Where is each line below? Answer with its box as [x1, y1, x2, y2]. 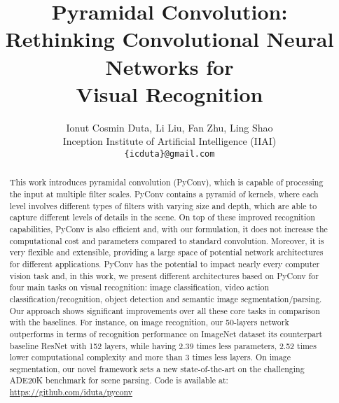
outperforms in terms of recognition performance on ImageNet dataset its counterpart [9, 327, 323, 339]
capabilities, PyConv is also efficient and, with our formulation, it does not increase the [9, 222, 328, 234]
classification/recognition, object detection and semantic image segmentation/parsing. [9, 292, 322, 304]
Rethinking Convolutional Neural [5, 24, 334, 53]
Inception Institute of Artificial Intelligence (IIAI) [62, 134, 277, 148]
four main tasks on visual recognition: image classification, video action [9, 281, 270, 293]
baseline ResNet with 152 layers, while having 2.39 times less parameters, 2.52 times [9, 339, 317, 351]
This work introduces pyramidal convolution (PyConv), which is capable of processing [9, 176, 324, 188]
